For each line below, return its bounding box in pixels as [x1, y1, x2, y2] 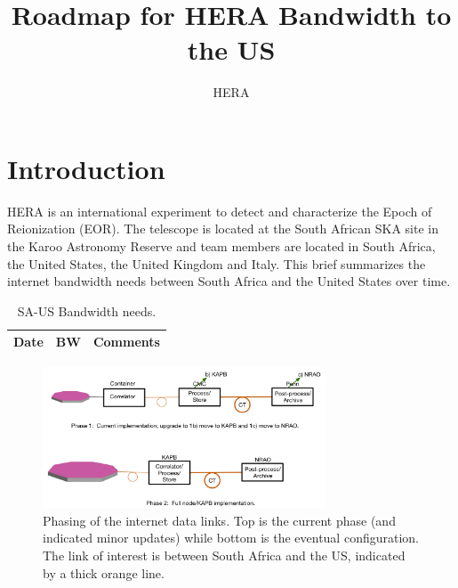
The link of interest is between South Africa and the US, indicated [43, 545, 406, 564]
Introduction [7, 150, 165, 186]
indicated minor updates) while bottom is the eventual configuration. [43, 528, 419, 547]
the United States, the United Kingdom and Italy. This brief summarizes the [7, 254, 426, 273]
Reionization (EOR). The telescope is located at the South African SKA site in [7, 219, 439, 238]
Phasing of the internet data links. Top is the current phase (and [43, 510, 396, 529]
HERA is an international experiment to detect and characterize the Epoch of [7, 201, 432, 220]
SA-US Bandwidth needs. [17, 301, 157, 320]
